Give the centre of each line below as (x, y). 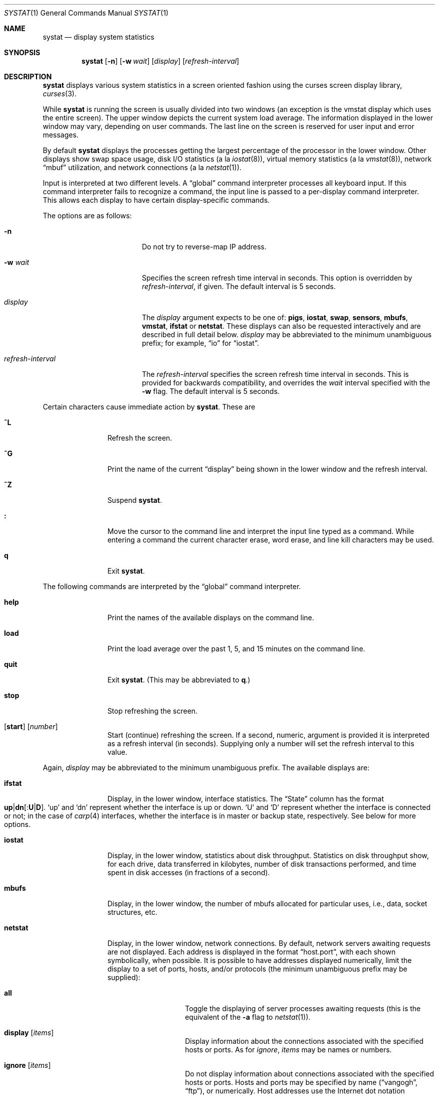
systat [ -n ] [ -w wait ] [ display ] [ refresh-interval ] (160, 61)
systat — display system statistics (98, 37)
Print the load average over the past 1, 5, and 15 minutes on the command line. (236, 649)
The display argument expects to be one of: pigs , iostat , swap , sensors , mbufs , (275, 317)
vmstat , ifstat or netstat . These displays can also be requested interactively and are (281, 326)
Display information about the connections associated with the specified (304, 1041)
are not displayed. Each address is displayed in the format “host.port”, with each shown (252, 952)
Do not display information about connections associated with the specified (310, 1074)
